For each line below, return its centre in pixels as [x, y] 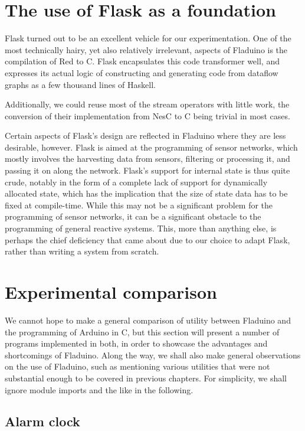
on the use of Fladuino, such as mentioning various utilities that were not [137, 366]
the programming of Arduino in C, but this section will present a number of [142, 332]
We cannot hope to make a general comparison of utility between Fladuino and [148, 320]
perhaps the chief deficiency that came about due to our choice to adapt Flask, [147, 239]
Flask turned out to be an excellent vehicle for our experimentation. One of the [148, 38]
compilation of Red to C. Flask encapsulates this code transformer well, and [142, 61]
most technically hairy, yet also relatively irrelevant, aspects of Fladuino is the [146, 49]
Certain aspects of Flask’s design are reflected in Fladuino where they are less [145, 135]
